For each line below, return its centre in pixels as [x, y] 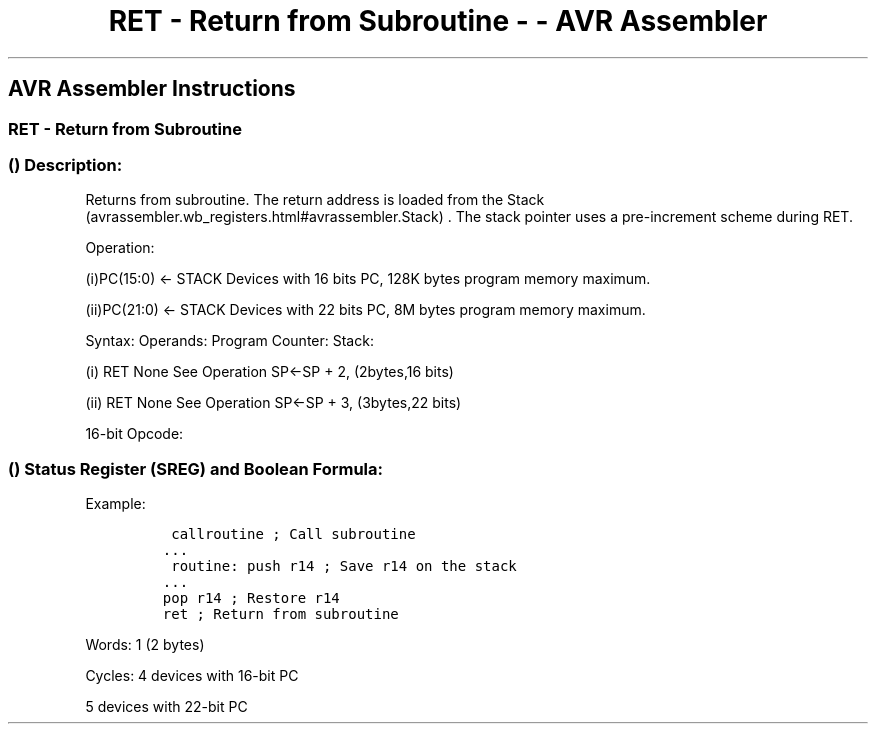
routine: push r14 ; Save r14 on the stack [344, 566]
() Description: [65, 164]
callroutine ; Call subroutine [293, 534]
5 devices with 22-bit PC [166, 707]
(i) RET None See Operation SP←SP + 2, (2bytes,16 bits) [269, 372]
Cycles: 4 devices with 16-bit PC [192, 676]
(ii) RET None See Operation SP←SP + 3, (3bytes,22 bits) [273, 403]
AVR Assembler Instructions [152, 89]
